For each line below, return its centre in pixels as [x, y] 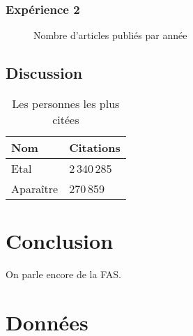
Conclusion [60, 241]
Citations [95, 148]
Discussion [44, 73]
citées [66, 120]
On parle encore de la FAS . [63, 274]
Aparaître [35, 189]
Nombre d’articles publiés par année [110, 35]
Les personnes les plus [66, 104]
